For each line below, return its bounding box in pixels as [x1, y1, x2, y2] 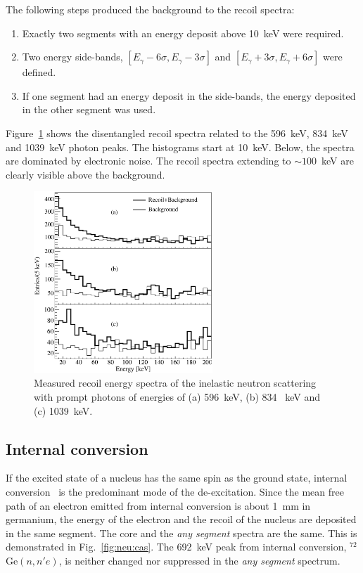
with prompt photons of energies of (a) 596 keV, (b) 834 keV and [34, 389, 321, 404]
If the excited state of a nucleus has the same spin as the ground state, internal [6, 470, 348, 485]
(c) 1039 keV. [34, 403, 93, 418]
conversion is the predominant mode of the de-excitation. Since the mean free [6, 484, 344, 498]
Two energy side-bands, [22, 49, 123, 64]
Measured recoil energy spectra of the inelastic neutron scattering [34, 375, 317, 390]
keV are [321, 153, 354, 168]
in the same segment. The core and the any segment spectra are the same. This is [6, 525, 357, 540]
